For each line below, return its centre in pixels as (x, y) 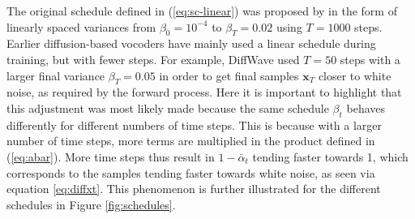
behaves (366, 107)
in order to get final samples (229, 75)
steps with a (370, 59)
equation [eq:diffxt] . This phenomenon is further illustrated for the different (194, 189)
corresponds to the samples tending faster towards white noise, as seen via (191, 172)
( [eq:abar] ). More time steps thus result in (111, 156)
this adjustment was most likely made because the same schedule (168, 107)
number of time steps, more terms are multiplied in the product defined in (191, 141)
